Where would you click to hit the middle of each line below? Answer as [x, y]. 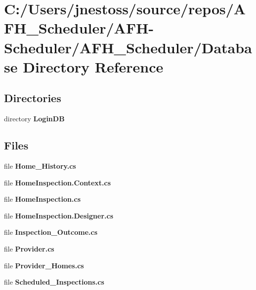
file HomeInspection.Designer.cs [59, 215]
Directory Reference [93, 66]
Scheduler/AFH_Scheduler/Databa [128, 47]
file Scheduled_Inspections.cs [54, 282]
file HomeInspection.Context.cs [58, 182]
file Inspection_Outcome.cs [51, 232]
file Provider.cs [29, 248]
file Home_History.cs [40, 165]
